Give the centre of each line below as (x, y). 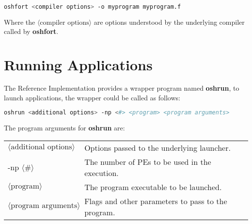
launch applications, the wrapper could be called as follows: (92, 97)
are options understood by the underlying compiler (169, 22)
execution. (102, 173)
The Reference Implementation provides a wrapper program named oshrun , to (122, 88)
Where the (20, 22)
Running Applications (78, 65)
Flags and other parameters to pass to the (156, 201)
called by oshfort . (31, 31)
